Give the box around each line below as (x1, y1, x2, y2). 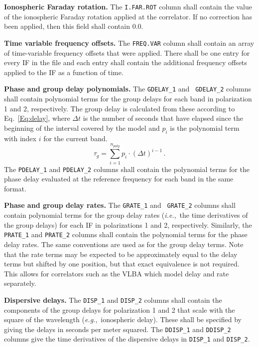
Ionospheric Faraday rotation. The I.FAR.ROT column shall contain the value (4, 1, 252, 11)
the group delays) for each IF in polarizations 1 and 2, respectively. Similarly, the (4, 219, 252, 230)
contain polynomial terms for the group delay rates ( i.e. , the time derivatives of (4, 210, 248, 220)
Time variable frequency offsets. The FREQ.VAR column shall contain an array (4, 37, 255, 48)
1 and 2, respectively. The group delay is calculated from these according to (4, 103, 235, 113)
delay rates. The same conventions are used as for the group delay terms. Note (4, 239, 244, 249)
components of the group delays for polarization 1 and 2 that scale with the (4, 304, 235, 315)
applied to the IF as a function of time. (4, 67, 124, 77)
